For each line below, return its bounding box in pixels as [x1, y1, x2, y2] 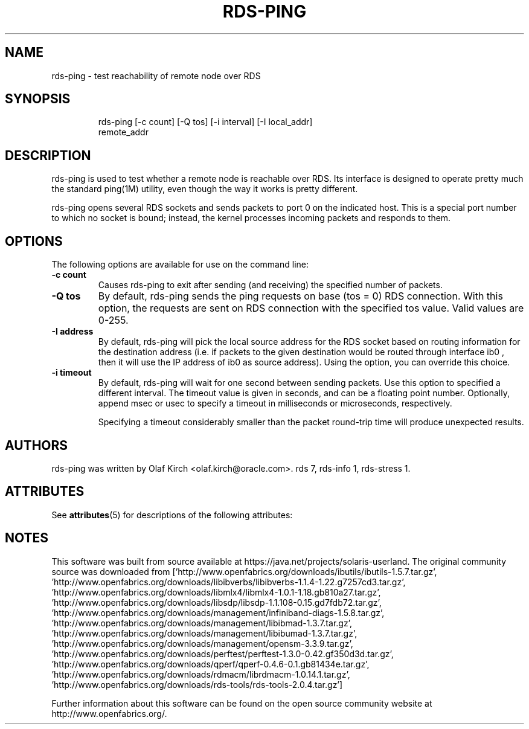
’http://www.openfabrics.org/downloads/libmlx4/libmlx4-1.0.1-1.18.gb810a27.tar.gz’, [51, 586, 381, 597]
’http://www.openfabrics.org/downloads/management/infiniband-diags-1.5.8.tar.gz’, [51, 607, 385, 618]
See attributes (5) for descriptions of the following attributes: [51, 509, 293, 520]
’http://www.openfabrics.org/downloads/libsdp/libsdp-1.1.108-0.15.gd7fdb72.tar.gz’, [51, 597, 382, 608]
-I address [51, 326, 94, 337]
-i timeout [51, 367, 92, 378]
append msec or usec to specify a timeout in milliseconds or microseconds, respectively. [98, 398, 452, 409]
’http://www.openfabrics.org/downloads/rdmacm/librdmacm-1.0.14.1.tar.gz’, [51, 669, 350, 679]
